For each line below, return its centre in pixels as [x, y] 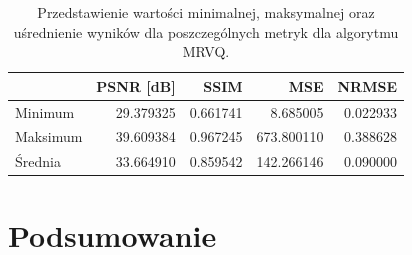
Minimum [45, 111]
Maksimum [49, 136]
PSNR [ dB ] [136, 85]
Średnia [38, 161]
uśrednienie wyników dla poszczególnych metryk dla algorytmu [206, 31]
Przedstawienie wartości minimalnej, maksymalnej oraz [206, 12]
